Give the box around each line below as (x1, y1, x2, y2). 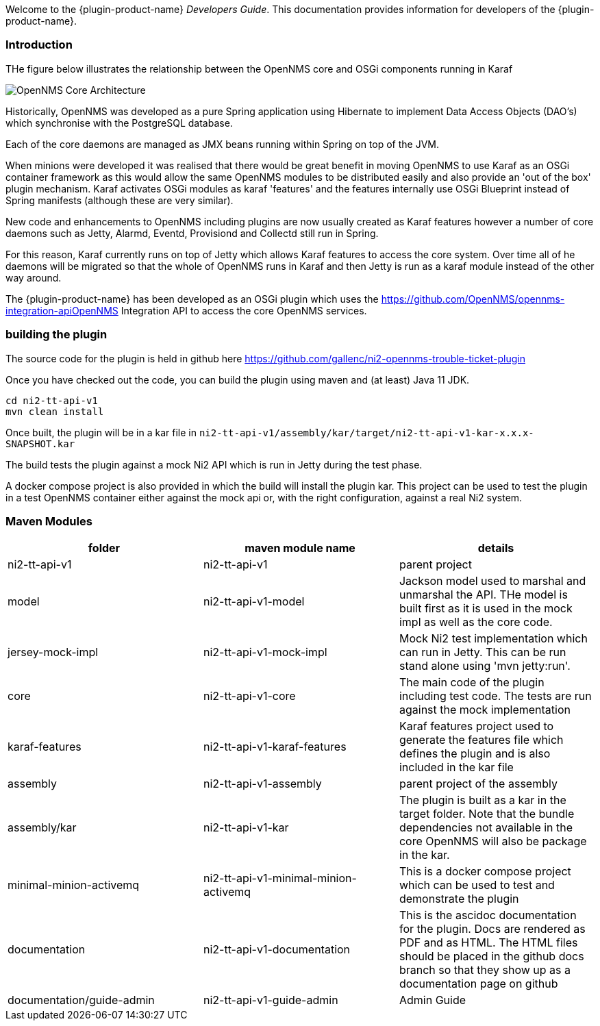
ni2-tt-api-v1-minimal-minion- (203, 871, 357, 886)
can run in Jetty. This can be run (399, 645, 566, 660)
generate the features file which (399, 733, 564, 747)
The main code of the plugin (399, 675, 545, 690)
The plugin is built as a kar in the (399, 793, 566, 808)
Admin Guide (399, 993, 466, 1008)
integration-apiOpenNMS (5, 304, 118, 316)
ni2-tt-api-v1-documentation (203, 942, 351, 957)
